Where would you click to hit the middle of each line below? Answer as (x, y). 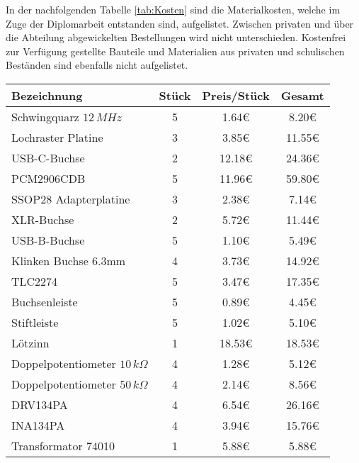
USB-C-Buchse (48, 157)
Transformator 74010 (63, 445)
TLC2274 (35, 281)
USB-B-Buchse (48, 240)
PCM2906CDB (49, 178)
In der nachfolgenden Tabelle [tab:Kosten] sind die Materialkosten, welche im (173, 9)
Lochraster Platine (57, 137)
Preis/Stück (236, 95)
